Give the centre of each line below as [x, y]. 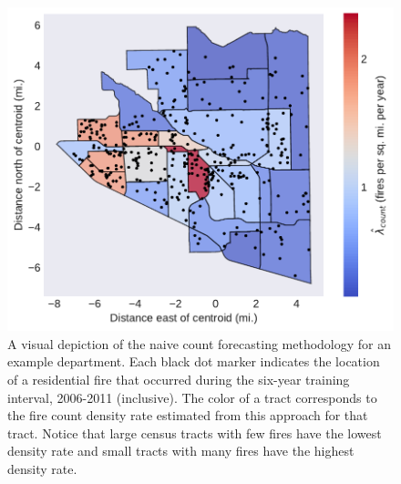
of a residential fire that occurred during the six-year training [179, 380]
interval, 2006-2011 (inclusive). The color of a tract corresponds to [192, 397]
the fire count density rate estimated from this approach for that [188, 415]
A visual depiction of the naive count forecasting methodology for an [200, 343]
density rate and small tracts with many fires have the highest [181, 451]
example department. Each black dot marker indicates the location [194, 361]
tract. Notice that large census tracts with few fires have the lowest [195, 433]
